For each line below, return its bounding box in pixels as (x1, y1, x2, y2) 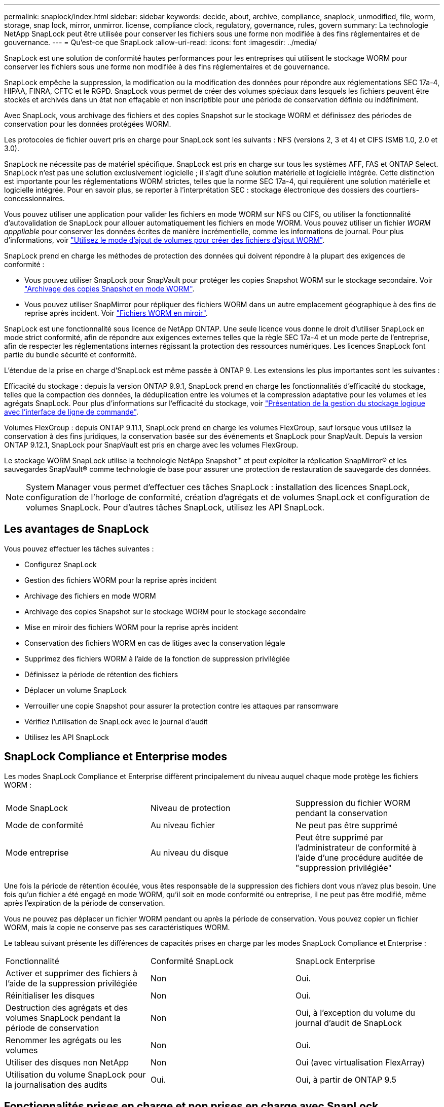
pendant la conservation (295, 807, 388, 818)
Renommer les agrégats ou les (6, 1035, 122, 1045)
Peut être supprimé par (295, 832, 384, 842)
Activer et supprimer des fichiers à (6, 968, 137, 978)
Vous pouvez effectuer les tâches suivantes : (4, 544, 154, 553)
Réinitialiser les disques (6, 990, 95, 1001)
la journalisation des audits (6, 1079, 107, 1090)
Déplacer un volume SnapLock (24, 685, 127, 694)
